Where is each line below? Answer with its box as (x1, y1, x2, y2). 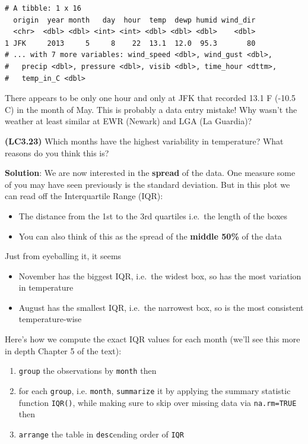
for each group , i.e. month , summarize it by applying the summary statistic (18, 384, 291, 396)
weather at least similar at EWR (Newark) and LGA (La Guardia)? (5, 115, 252, 127)
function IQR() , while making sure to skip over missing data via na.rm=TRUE (18, 396, 297, 408)
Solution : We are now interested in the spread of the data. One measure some (5, 166, 296, 179)
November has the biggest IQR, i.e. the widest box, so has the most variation (18, 269, 301, 282)
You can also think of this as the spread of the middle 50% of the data (18, 229, 282, 242)
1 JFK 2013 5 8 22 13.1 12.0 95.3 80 (5, 39, 256, 48)
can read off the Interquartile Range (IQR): (5, 190, 163, 202)
